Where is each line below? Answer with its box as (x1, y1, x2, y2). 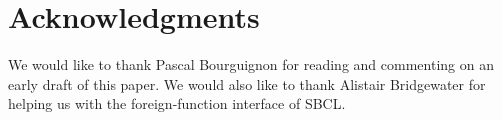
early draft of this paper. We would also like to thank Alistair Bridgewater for (8, 73, 486, 94)
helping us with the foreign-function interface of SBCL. (8, 93, 346, 114)
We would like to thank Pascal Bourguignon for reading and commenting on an (8, 54, 494, 75)
